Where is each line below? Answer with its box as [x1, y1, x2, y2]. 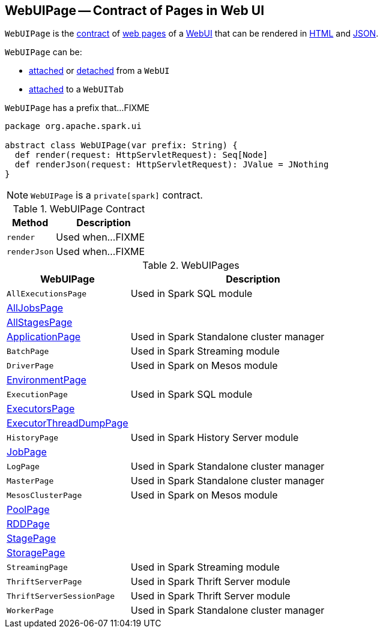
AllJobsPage [7, 302, 64, 314]
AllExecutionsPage [7, 289, 87, 298]
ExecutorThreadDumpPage [7, 417, 128, 430]
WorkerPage [7, 605, 54, 615]
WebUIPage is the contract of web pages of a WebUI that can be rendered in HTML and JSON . [5, 28, 379, 39]
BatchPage [7, 346, 49, 356]
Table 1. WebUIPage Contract [13, 203, 145, 215]
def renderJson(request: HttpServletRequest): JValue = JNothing [14, 160, 329, 170]
